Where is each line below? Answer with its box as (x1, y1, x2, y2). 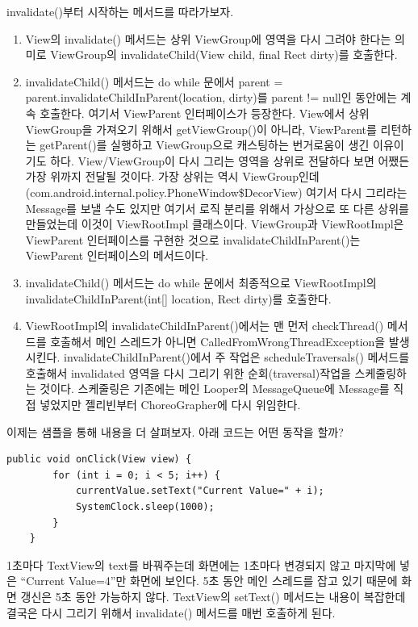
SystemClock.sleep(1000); (75, 501, 215, 513)
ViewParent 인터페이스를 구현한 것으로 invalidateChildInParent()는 (25, 231, 361, 248)
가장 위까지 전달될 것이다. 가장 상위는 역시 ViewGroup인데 (25, 168, 320, 185)
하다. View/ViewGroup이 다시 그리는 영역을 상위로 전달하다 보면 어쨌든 (50, 152, 410, 169)
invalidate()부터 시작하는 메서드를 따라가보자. (6, 3, 234, 19)
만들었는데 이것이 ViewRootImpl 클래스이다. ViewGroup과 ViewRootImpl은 (25, 215, 404, 232)
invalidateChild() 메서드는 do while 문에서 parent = (25, 73, 283, 90)
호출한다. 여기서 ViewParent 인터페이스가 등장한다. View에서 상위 (40, 104, 370, 121)
